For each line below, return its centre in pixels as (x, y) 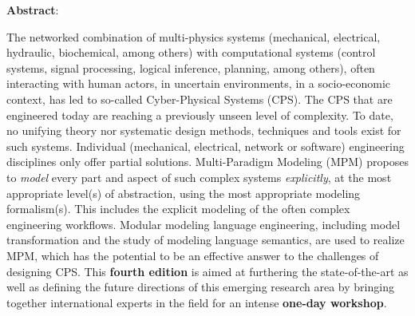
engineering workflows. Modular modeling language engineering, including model (204, 224)
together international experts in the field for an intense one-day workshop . (197, 302)
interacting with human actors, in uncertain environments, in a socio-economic (199, 83)
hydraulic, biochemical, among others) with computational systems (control (191, 52)
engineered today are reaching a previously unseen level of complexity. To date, (200, 115)
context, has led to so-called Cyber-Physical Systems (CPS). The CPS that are (200, 99)
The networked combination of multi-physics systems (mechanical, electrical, (194, 36)
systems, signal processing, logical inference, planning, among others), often (191, 67)
